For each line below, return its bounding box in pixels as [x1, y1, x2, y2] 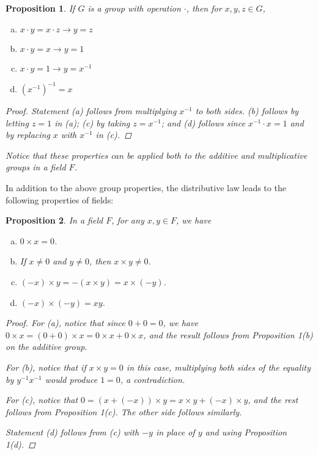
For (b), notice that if [6, 361, 86, 373]
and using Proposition [205, 426, 287, 439]
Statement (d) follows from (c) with [6, 426, 139, 439]
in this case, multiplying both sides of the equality [126, 361, 311, 373]
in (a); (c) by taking [54, 116, 130, 129]
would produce [45, 373, 98, 385]
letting [6, 116, 29, 129]
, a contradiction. [120, 373, 185, 385]
